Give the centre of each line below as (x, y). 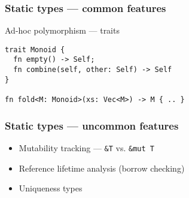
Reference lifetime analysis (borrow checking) (102, 168)
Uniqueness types (51, 188)
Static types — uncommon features (92, 125)
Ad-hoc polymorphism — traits (62, 30)
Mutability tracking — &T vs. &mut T (86, 147)
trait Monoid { (35, 49)
